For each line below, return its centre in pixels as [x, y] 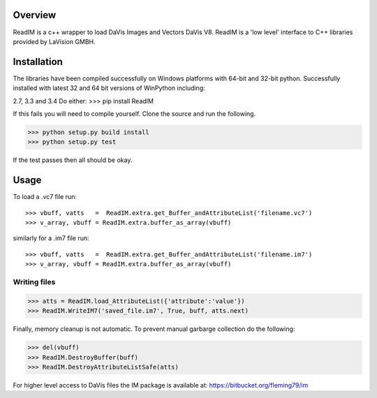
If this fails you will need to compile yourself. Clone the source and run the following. [134, 113]
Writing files [34, 281]
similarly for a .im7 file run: [51, 238]
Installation [38, 62]
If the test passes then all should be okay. [73, 160]
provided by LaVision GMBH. [54, 41]
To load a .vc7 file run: [45, 197]
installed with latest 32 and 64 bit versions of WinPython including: [109, 88]
